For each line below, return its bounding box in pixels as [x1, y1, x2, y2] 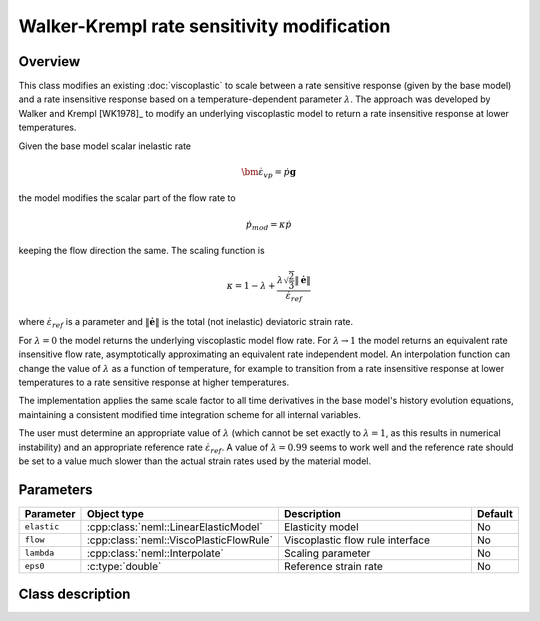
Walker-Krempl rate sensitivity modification [18, 15, 391, 37]
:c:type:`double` [86, 559, 162, 573]
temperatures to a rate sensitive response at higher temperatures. [18, 376, 290, 388]
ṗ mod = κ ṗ [245, 218, 292, 232]
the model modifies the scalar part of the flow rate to [18, 192, 236, 204]
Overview [18, 53, 81, 70]
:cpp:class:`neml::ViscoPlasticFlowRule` [86, 533, 274, 547]
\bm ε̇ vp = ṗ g [241, 166, 297, 180]
